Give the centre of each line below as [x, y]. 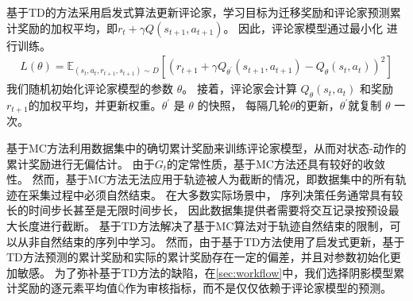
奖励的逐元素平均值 [67, 288]
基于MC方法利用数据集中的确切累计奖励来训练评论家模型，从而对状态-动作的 [206, 148]
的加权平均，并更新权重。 [95, 105]
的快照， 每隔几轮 [244, 105]
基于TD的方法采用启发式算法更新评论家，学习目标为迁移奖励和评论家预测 [198, 12]
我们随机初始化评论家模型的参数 [90, 89]
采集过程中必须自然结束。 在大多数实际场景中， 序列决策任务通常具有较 [216, 194]
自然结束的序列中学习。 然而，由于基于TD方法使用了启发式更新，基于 [222, 241]
